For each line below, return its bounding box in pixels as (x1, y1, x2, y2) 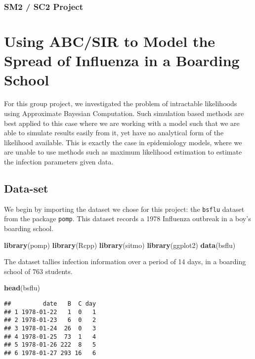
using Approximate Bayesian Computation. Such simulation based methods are (4, 108, 244, 118)
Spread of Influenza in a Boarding (4, 50, 240, 71)
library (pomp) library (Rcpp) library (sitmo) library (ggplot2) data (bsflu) (4, 239, 236, 250)
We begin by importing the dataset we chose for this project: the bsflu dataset (4, 203, 245, 214)
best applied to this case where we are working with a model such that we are (4, 118, 240, 128)
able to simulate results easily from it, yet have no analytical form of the (4, 127, 224, 138)
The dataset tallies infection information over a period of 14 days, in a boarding (4, 256, 246, 267)
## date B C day (4, 300, 96, 307)
